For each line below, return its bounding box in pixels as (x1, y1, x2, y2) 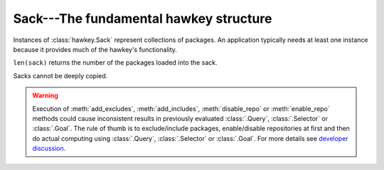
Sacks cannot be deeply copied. (13, 71, 108, 80)
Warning (32, 91, 58, 100)
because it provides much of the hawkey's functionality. (13, 45, 178, 53)
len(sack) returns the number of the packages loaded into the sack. (13, 58, 218, 67)
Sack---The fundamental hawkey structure (13, 11, 272, 26)
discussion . (32, 144, 66, 153)
